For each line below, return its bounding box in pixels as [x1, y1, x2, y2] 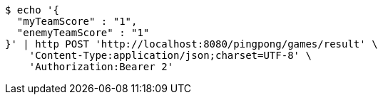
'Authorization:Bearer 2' [29, 61, 174, 72]
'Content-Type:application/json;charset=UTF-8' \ [29, 50, 312, 61]
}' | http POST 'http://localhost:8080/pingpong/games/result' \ [5, 38, 378, 50]
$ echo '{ [5, 4, 59, 16]
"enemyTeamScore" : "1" [16, 27, 150, 38]
